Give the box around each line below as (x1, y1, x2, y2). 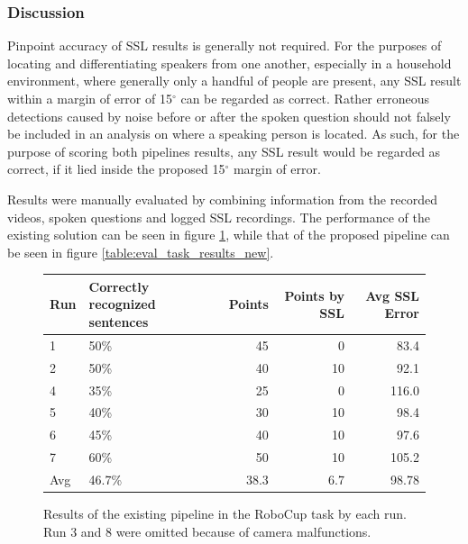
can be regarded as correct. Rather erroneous (180, 89, 429, 107)
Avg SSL (365, 286, 419, 304)
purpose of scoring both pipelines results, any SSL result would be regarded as (7, 141, 441, 160)
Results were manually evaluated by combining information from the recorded (7, 189, 437, 208)
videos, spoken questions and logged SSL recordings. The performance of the (7, 207, 430, 226)
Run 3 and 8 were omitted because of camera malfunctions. (43, 521, 372, 540)
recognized (88, 295, 156, 313)
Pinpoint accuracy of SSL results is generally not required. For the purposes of (7, 36, 442, 55)
